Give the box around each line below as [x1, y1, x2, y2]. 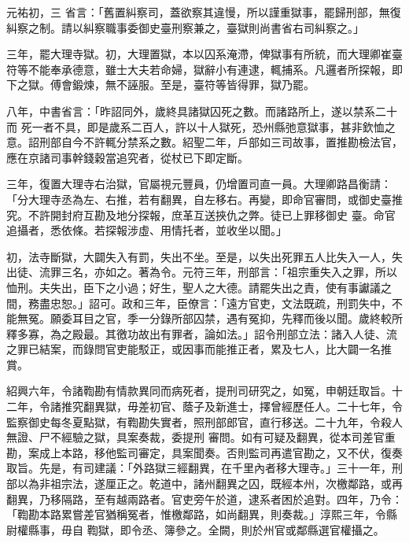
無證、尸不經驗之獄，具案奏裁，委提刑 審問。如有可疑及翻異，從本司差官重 [6, 429, 396, 445]
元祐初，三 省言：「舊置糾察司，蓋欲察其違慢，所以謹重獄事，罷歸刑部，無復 [6, 4, 401, 20]
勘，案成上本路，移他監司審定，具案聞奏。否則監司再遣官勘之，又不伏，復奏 [6, 444, 403, 460]
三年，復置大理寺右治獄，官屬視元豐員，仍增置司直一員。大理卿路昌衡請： [6, 175, 392, 192]
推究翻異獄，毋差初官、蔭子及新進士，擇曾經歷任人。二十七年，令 [61, 398, 403, 415]
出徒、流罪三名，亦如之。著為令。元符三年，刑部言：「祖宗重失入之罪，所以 [6, 264, 397, 280]
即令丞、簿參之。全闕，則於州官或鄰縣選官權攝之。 [120, 521, 385, 537]
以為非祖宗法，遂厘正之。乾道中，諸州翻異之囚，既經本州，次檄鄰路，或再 [17, 475, 403, 492]
